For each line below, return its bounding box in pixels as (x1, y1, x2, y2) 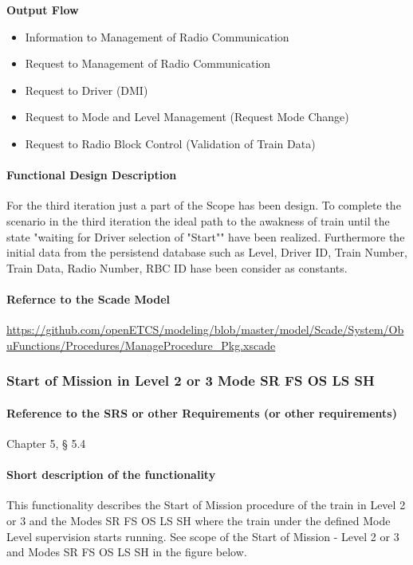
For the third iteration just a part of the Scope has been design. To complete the (6, 197, 401, 214)
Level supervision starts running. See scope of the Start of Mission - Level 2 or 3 (6, 528, 399, 544)
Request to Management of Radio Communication (25, 55, 271, 72)
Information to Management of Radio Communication (25, 28, 289, 45)
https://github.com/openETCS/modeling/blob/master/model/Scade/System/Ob (6, 321, 404, 338)
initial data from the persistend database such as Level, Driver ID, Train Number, (6, 244, 407, 261)
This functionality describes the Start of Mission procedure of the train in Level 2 (6, 496, 406, 513)
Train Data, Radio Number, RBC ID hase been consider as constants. (6, 259, 348, 276)
